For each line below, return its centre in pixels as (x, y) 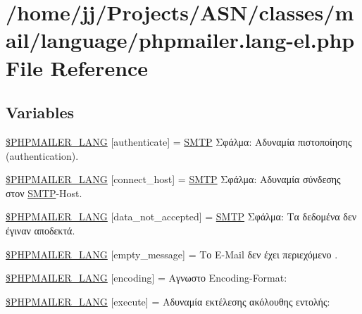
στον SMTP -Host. (44, 193)
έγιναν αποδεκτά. (40, 230)
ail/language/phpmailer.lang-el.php (180, 40)
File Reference (77, 67)
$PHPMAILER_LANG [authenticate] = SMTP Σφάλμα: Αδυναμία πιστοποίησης (179, 141)
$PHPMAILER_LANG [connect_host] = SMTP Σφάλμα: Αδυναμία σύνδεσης (173, 179)
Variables (40, 112)
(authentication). (42, 155)
